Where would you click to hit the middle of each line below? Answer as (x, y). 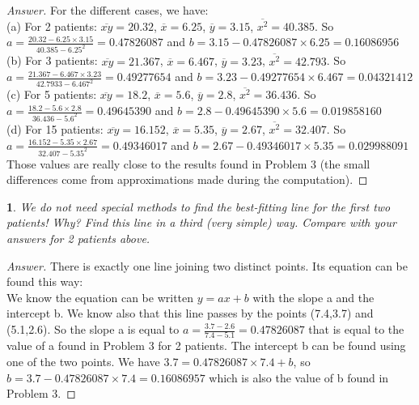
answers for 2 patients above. (78, 239)
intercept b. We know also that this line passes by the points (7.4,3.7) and (190, 313)
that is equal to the (356, 329)
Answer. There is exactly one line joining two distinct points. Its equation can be (207, 265)
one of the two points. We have (83, 361)
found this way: (45, 281)
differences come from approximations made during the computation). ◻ (187, 179)
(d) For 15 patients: (55, 129)
